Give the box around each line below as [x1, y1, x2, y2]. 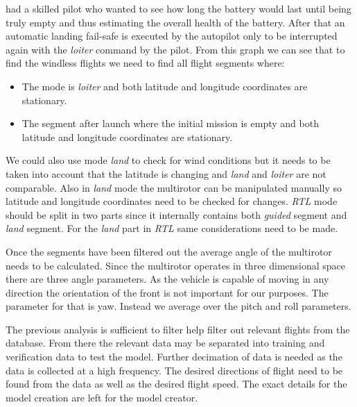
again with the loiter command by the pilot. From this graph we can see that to [6, 42, 345, 56]
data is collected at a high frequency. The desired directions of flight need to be [6, 363, 343, 377]
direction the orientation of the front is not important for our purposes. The [6, 285, 329, 299]
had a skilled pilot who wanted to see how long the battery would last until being [6, 1, 351, 15]
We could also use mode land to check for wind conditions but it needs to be [6, 153, 331, 167]
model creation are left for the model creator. [6, 390, 198, 404]
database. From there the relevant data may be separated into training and [6, 335, 325, 350]
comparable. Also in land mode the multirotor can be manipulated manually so [6, 180, 342, 194]
